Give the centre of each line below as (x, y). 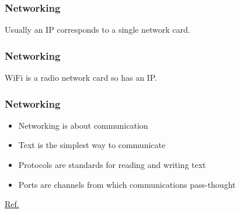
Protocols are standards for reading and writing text (112, 165)
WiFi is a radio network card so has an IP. (81, 78)
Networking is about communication (83, 125)
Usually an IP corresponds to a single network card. (98, 30)
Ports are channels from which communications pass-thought (127, 184)
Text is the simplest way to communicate (92, 145)
